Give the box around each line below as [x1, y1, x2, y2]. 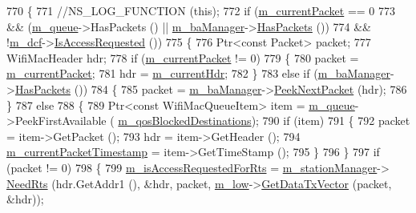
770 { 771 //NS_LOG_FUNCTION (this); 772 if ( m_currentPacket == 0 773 [6, 2, 396, 18]
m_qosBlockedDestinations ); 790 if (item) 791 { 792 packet [118, 112, 410, 129]
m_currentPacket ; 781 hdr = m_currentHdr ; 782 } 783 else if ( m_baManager [6, 65, 390, 82]
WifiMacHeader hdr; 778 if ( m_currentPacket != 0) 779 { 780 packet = [6, 49, 359, 66]
